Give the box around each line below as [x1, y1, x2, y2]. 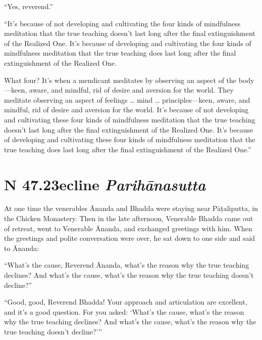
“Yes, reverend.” [4, 1, 53, 11]
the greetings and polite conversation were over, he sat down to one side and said [4, 233, 255, 243]
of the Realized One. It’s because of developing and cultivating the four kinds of [4, 37, 251, 48]
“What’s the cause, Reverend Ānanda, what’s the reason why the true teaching [4, 260, 249, 270]
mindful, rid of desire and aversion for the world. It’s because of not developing [4, 104, 249, 115]
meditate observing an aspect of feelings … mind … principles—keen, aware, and [4, 94, 250, 105]
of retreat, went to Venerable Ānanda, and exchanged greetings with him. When [4, 223, 252, 233]
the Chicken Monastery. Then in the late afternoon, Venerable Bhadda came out [4, 213, 253, 224]
